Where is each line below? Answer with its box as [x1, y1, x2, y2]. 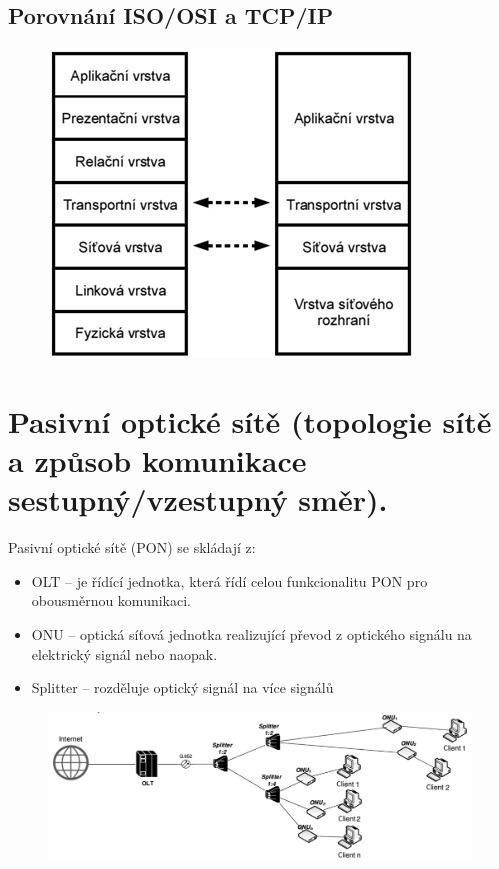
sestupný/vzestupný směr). [8, 479, 388, 520]
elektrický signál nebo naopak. [31, 643, 218, 664]
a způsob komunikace [8, 440, 307, 481]
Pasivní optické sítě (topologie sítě [8, 400, 492, 441]
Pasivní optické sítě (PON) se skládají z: [8, 537, 256, 558]
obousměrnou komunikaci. [31, 590, 191, 611]
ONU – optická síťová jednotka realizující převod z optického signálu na [31, 624, 472, 645]
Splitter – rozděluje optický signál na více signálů [31, 677, 334, 698]
